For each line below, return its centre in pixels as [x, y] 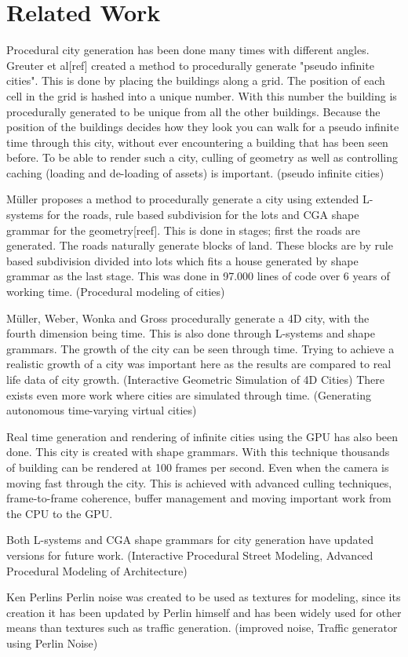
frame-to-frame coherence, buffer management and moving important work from [199, 498]
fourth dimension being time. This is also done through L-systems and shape [191, 333]
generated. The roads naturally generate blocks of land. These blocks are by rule [200, 245]
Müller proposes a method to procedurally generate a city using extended [183, 199]
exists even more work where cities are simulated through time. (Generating [189, 394]
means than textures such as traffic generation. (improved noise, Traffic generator [202, 628]
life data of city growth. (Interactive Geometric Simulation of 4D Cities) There [195, 379]
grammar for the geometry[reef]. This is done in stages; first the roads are [184, 230]
